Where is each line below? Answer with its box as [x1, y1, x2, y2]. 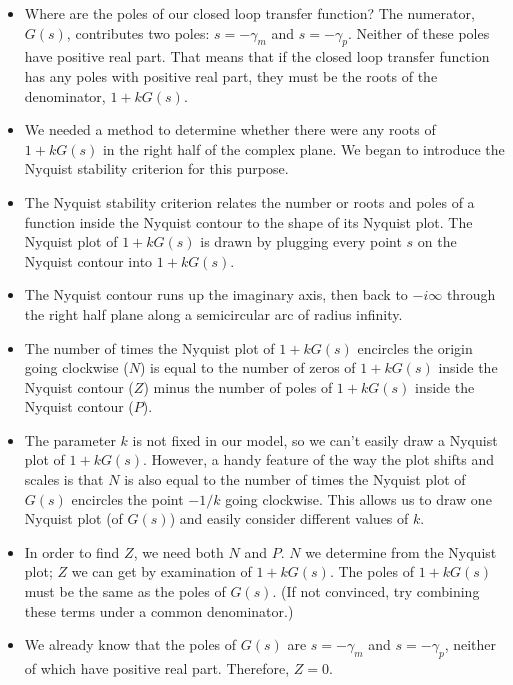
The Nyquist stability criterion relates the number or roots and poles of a [24, 191, 475, 212]
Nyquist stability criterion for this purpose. [24, 158, 289, 179]
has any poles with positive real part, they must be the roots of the [24, 65, 438, 86]
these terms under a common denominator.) [24, 600, 294, 621]
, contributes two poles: [66, 22, 210, 43]
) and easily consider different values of [169, 508, 409, 529]
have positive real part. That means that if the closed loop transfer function [24, 46, 490, 67]
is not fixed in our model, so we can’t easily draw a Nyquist [132, 429, 498, 450]
